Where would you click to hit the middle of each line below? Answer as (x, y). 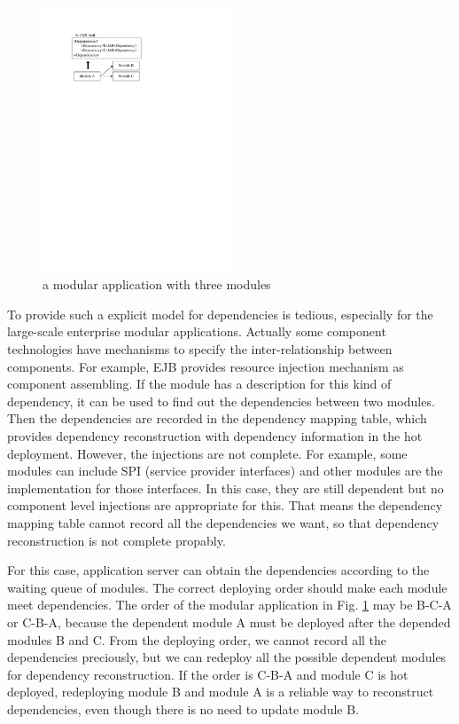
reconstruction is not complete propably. (117, 540)
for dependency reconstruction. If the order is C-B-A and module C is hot (208, 674)
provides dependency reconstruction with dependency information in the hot (215, 436)
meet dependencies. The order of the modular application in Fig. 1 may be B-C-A (229, 605)
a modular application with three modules (157, 284)
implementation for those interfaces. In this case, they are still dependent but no (226, 488)
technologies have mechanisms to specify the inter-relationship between (200, 349)
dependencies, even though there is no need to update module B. (183, 708)
